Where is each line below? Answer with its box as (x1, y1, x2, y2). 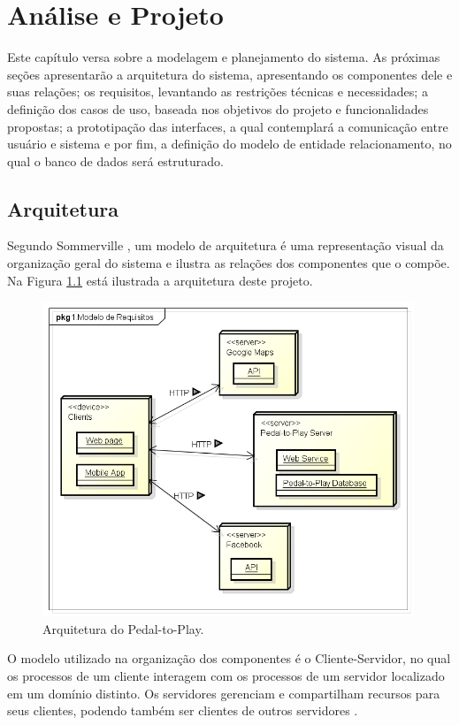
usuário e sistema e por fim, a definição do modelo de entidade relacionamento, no (7, 134, 452, 153)
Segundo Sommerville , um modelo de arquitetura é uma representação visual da (7, 236, 444, 255)
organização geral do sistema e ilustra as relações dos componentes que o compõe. (7, 254, 450, 272)
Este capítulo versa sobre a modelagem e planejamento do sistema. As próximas (7, 48, 440, 66)
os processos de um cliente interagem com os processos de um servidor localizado (7, 666, 445, 684)
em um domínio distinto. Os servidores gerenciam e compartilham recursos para (7, 683, 440, 702)
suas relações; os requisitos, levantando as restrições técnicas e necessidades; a (7, 82, 428, 101)
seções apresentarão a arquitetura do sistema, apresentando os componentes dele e (7, 65, 453, 83)
